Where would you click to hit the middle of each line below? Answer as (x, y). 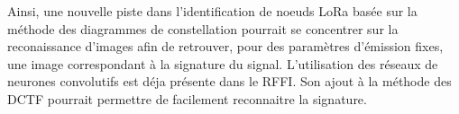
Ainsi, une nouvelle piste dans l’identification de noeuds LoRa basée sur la (212, 11)
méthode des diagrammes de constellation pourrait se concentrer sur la (203, 28)
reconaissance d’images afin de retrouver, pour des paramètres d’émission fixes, (225, 46)
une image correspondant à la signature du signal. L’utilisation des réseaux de (223, 63)
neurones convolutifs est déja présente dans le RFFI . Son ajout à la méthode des (229, 81)
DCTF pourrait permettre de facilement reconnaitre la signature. (187, 98)
